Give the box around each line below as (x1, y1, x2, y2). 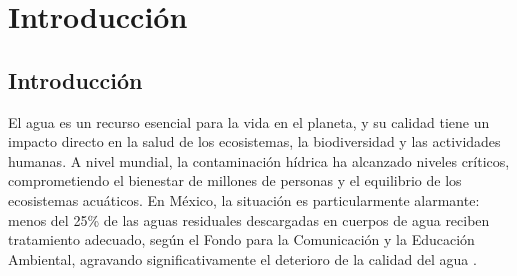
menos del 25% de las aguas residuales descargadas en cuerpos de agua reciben (8, 209, 490, 230)
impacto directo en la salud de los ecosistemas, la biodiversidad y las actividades (8, 131, 501, 152)
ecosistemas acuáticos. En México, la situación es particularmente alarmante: (8, 189, 480, 210)
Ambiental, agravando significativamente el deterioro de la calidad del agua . (8, 248, 477, 269)
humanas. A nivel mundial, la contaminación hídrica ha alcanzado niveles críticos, (8, 150, 510, 171)
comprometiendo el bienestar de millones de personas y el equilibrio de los (8, 170, 462, 191)
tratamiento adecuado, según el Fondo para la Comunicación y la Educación (8, 229, 475, 250)
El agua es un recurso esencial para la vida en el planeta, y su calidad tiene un (8, 111, 490, 132)
